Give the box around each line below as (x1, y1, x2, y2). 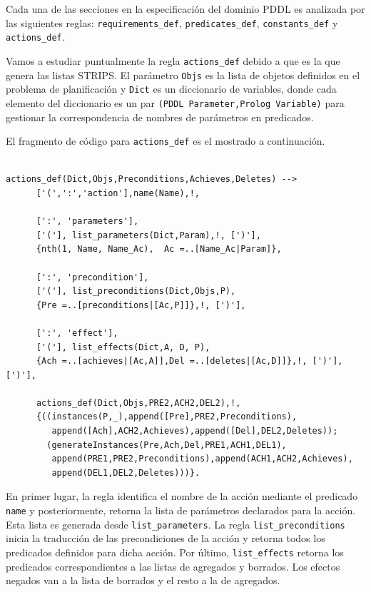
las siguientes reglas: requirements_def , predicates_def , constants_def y (6, 15, 338, 30)
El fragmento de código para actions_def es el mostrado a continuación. (6, 133, 325, 148)
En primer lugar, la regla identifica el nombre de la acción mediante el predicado (6, 489, 358, 504)
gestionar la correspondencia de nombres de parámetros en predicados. (6, 109, 314, 124)
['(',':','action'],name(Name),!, (36, 188, 200, 198)
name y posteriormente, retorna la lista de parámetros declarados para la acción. (6, 503, 356, 518)
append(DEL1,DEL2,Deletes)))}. (51, 467, 200, 478)
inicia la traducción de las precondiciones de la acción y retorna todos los (6, 531, 325, 546)
